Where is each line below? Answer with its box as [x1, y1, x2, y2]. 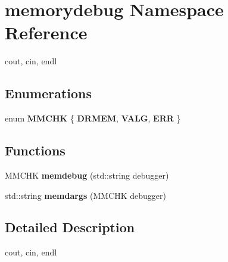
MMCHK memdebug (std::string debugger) [5, 169, 169, 181]
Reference [5, 20, 88, 45]
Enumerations [5, 84, 92, 102]
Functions [5, 141, 65, 160]
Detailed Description [5, 218, 135, 236]
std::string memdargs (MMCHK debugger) [5, 189, 167, 201]
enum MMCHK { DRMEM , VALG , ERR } [5, 112, 181, 124]
